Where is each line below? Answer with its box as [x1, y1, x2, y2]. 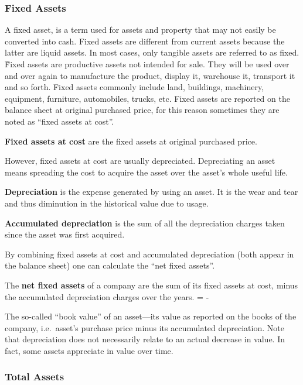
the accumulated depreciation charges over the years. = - [5, 290, 209, 302]
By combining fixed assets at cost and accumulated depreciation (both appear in [5, 247, 294, 260]
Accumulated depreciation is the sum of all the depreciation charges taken [5, 216, 285, 229]
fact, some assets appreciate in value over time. [5, 344, 173, 356]
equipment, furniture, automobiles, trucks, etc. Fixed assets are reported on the [5, 92, 290, 104]
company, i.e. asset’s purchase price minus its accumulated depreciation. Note [5, 321, 284, 334]
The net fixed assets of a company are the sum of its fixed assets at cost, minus [5, 279, 298, 291]
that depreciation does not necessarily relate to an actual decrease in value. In [5, 333, 285, 345]
